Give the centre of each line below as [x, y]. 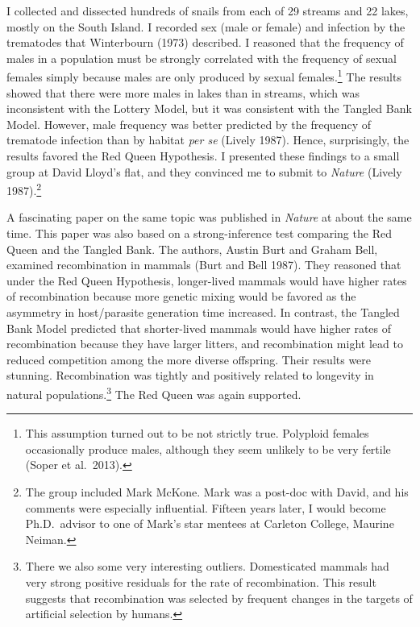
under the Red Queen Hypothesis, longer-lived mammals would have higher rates [207, 280]
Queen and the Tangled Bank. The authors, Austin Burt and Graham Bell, [192, 249]
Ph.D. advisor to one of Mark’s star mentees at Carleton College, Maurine [210, 523]
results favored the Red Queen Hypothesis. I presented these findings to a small [203, 156]
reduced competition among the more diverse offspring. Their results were [189, 359]
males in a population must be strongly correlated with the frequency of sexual [202, 58]
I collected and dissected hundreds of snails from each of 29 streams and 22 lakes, [208, 10]
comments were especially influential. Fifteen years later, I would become [206, 507]
